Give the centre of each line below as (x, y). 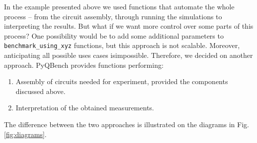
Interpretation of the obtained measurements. (85, 108)
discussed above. (41, 91)
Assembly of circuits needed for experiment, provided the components (122, 81)
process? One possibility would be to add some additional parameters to (114, 35)
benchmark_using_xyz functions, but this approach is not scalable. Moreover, (122, 45)
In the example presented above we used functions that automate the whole (119, 6)
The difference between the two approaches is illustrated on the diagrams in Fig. (127, 124)
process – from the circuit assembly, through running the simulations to (113, 16)
